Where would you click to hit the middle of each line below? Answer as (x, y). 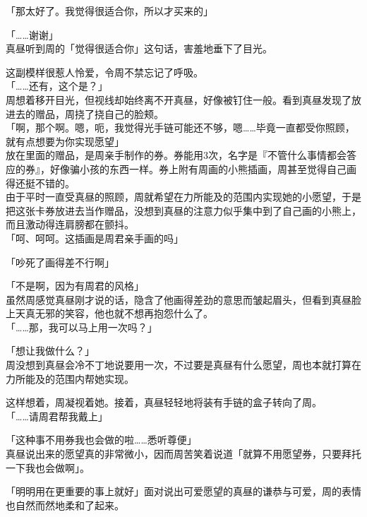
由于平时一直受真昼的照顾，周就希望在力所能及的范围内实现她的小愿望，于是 (183, 197)
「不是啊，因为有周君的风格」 (75, 286)
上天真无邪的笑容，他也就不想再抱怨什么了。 (109, 313)
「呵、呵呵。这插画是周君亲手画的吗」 (95, 238)
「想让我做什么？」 (50, 351)
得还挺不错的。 (40, 183)
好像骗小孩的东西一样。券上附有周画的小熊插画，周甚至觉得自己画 (203, 168)
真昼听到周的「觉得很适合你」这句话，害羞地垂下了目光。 (139, 48)
